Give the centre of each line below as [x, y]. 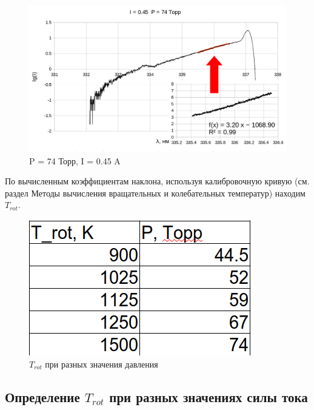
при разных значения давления [102, 364]
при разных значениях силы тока [209, 396]
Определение [42, 396]
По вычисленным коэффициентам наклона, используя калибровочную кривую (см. [157, 181]
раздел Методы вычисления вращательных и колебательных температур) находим [155, 193]
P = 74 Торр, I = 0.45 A [75, 160]
